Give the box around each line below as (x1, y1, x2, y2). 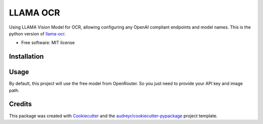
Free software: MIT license (21, 40, 75, 46)
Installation (9, 52, 44, 61)
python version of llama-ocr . (9, 31, 66, 36)
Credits (9, 100, 32, 108)
